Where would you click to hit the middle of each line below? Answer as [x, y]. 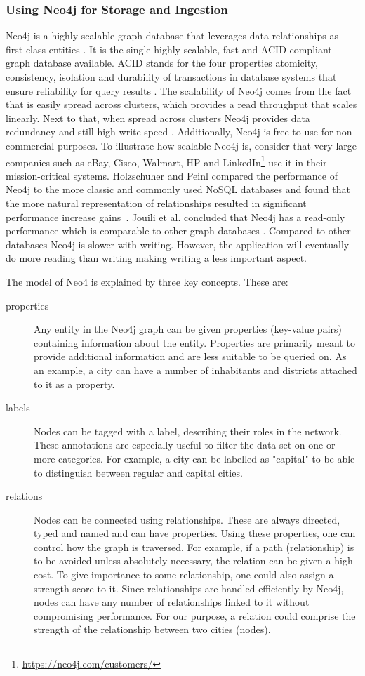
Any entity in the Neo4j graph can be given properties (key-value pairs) [188, 329]
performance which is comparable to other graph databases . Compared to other [178, 231]
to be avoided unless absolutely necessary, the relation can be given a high [193, 561]
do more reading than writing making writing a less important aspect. [157, 258]
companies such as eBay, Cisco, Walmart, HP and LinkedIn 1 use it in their [166, 161]
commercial [30, 145]
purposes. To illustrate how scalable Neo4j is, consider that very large [207, 145]
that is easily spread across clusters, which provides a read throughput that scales [181, 104]
